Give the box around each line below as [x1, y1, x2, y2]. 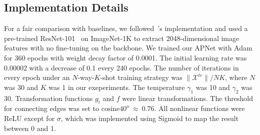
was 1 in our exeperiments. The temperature [48, 81, 185, 92]
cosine [101, 105, 120, 113]
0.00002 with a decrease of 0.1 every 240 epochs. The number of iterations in [4, 62, 239, 72]
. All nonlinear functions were [154, 103, 245, 113]
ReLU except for [4, 112, 55, 123]
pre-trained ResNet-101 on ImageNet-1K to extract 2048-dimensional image [4, 32, 239, 43]
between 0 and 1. [4, 122, 56, 133]
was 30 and [4, 81, 38, 92]
